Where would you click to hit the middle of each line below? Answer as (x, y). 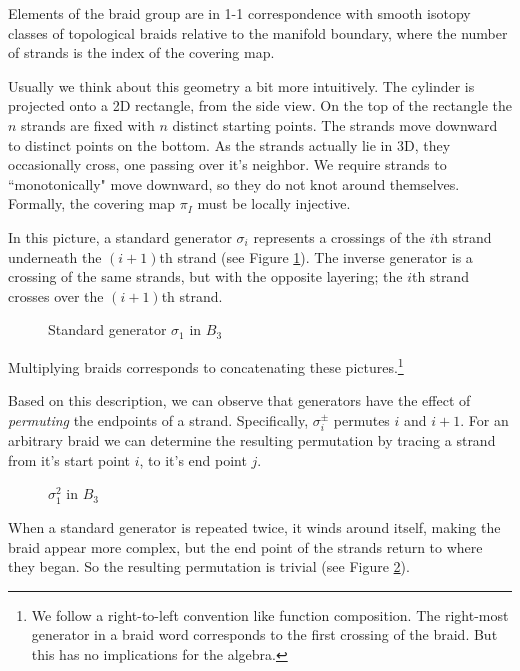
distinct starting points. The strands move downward (335, 124)
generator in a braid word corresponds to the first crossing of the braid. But (264, 634)
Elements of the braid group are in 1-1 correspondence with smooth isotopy (239, 13)
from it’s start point (69, 459)
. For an (484, 419)
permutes (361, 419)
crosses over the (56, 295)
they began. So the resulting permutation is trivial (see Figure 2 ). (209, 566)
